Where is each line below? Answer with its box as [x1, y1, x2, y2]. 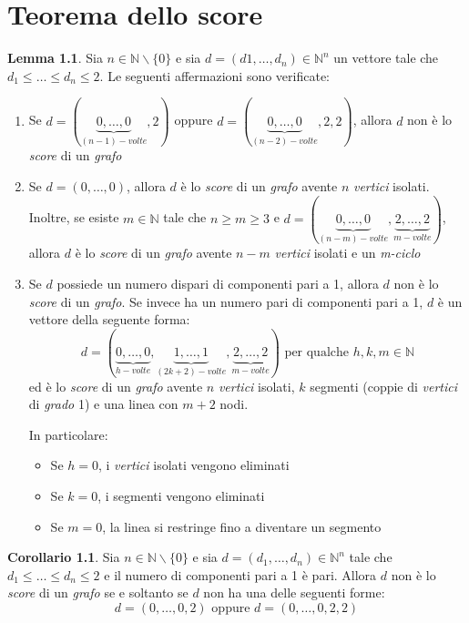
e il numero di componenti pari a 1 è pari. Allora [104, 565, 377, 584]
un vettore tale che [333, 48, 439, 67]
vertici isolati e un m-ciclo [274, 243, 421, 262]
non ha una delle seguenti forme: [203, 583, 385, 602]
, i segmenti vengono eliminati [97, 486, 265, 506]
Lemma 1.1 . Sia [7, 48, 103, 67]
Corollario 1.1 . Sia [7, 547, 120, 567]
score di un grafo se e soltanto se [7, 583, 189, 602]
